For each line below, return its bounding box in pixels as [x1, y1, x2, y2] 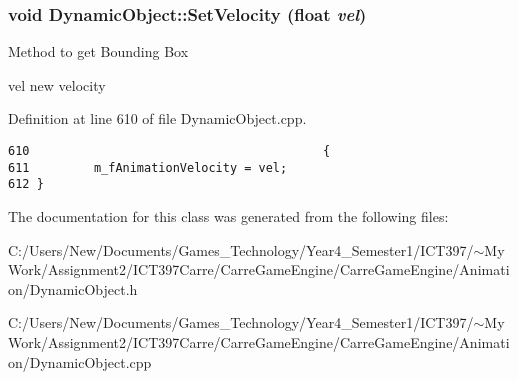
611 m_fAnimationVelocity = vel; [8, 160, 288, 175]
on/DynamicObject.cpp [8, 351, 152, 372]
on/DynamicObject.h [8, 278, 138, 299]
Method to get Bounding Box [8, 41, 189, 62]
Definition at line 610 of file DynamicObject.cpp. [8, 108, 307, 129]
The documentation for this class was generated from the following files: [8, 205, 449, 226]
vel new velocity [8, 74, 106, 95]
